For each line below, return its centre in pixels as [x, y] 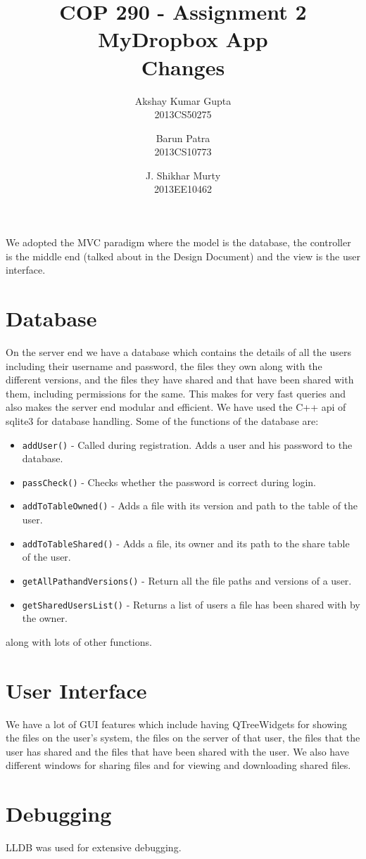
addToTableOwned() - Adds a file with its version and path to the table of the [190, 505]
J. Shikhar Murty [183, 175]
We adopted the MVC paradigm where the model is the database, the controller [178, 242]
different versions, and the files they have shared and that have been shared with [180, 380]
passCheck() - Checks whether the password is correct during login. [169, 482]
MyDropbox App [183, 39]
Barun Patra [183, 138]
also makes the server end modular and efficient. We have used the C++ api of [176, 407]
